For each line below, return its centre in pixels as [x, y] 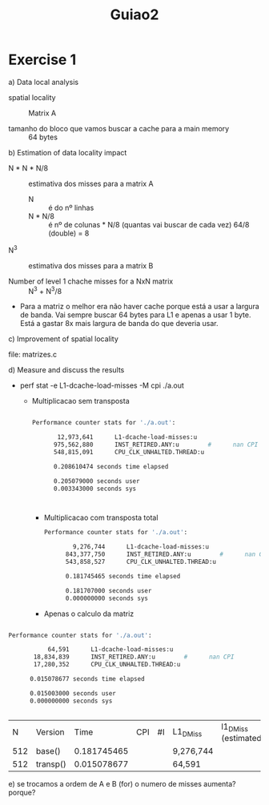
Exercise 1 [42, 60]
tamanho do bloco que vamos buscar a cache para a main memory [119, 128]
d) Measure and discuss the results [66, 370]
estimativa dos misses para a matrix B [91, 265]
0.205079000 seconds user [96, 481]
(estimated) [243, 738]
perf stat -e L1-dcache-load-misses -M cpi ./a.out [102, 385]
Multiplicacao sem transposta [80, 401]
